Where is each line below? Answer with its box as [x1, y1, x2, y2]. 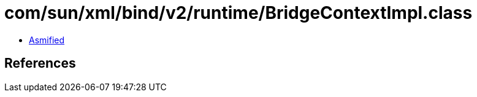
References [4, 56, 76, 71]
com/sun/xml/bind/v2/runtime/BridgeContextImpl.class [4, 2, 473, 23]
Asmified [29, 34, 65, 45]
